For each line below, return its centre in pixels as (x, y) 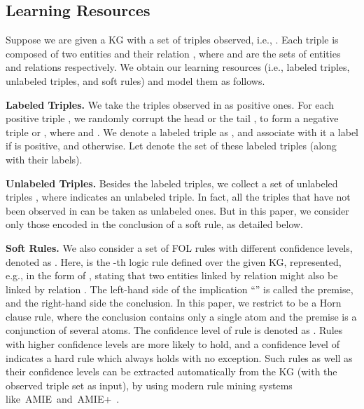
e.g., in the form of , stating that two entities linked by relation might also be (172, 275)
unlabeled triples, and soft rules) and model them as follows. (135, 80)
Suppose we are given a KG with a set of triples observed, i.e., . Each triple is (172, 40)
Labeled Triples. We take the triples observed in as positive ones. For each (170, 104)
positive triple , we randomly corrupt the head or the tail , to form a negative (172, 118)
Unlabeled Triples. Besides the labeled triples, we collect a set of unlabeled (172, 183)
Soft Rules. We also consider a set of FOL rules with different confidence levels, (179, 247)
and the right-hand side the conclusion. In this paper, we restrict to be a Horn (174, 303)
